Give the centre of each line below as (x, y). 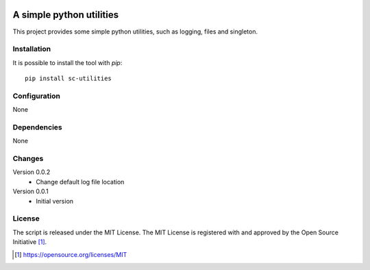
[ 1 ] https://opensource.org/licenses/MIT (71, 254)
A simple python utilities (66, 15)
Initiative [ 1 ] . (30, 242)
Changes (28, 159)
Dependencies (38, 127)
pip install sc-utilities (69, 78)
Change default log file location (80, 182)
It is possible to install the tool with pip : (67, 62)
